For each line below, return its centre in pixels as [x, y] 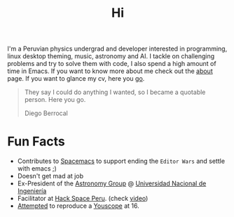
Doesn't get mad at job [50, 176]
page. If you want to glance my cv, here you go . [76, 79]
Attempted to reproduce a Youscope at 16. [78, 206]
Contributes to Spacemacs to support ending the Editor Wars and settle [121, 161]
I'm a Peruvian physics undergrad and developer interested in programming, [117, 49]
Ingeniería [32, 191]
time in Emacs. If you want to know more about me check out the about [110, 71]
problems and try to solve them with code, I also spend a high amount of [112, 64]
